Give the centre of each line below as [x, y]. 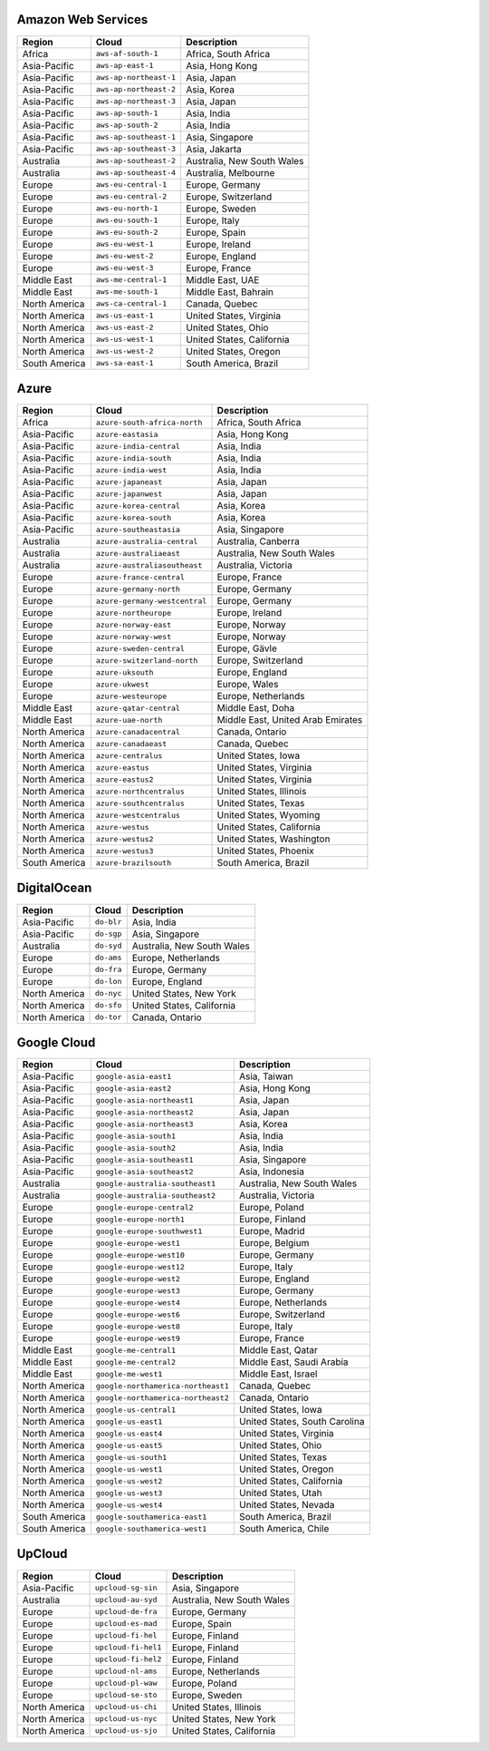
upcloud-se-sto [126, 1695]
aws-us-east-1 [125, 316]
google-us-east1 [129, 1421]
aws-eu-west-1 [125, 244]
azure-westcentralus [138, 815]
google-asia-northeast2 [144, 1112]
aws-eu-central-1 [131, 185]
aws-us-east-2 [125, 328]
